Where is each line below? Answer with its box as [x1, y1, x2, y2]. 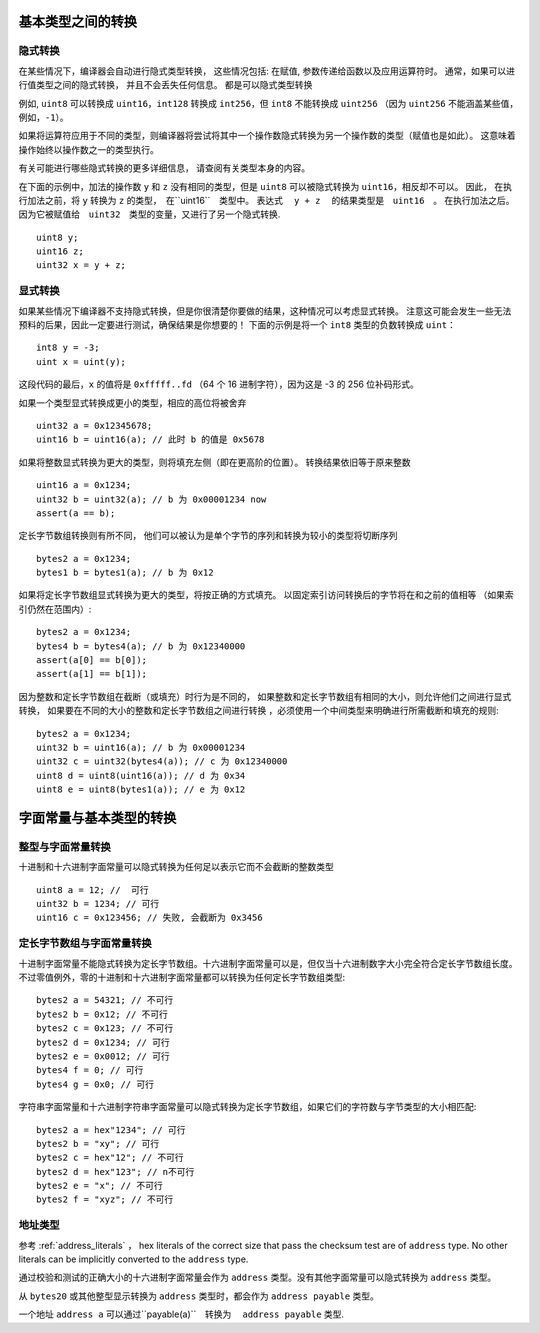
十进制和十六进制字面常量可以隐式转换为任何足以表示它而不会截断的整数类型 [18, 861, 334, 873]
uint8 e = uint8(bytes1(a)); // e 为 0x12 [36, 784, 246, 795]
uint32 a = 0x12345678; [36, 420, 153, 431]
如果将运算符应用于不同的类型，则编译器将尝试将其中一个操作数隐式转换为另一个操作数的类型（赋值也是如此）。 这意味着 [18, 130, 516, 142]
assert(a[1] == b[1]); [36, 668, 148, 680]
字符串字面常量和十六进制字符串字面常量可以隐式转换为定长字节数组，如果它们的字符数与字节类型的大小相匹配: [18, 1101, 477, 1113]
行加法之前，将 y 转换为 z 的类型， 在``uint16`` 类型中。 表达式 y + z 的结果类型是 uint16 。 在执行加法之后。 [18, 194, 511, 206]
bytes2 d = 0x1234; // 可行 [36, 1036, 170, 1048]
